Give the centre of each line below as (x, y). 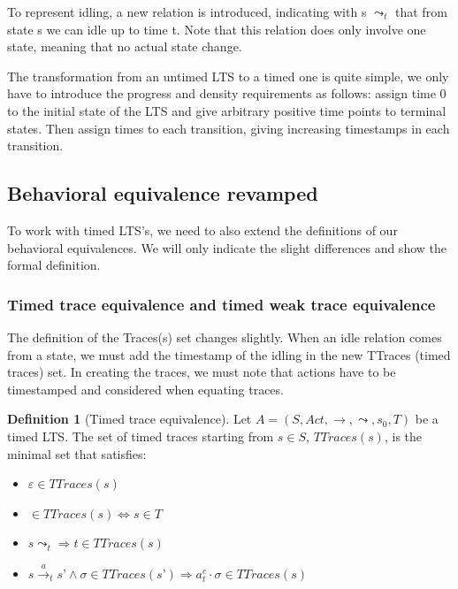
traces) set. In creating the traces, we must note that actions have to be (202, 372)
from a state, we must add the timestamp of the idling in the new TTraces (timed (229, 354)
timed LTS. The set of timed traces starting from (141, 436)
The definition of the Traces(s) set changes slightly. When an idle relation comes (225, 337)
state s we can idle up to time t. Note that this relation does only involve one (217, 29)
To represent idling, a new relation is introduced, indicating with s (187, 11)
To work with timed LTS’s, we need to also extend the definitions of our (202, 229)
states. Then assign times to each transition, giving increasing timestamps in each (229, 128)
